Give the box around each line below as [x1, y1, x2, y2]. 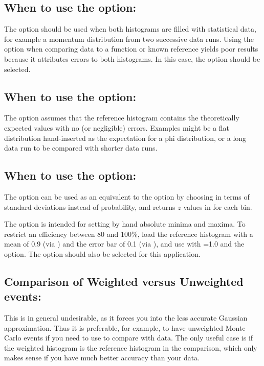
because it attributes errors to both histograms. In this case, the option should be [4, 53, 260, 64]
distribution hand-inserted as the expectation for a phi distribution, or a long [4, 132, 247, 143]
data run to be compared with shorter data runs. [4, 142, 158, 153]
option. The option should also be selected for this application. [4, 248, 201, 259]
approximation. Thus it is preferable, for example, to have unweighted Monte [4, 322, 246, 333]
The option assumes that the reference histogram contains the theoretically [4, 112, 239, 123]
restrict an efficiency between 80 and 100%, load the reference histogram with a [4, 228, 253, 239]
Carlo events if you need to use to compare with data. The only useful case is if [4, 332, 253, 343]
